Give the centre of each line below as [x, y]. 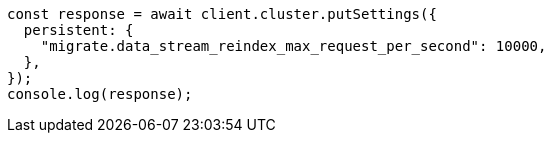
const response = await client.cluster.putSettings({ [222, 14]
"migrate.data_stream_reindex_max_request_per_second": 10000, [293, 46]
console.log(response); [100, 94]
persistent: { [78, 30]
